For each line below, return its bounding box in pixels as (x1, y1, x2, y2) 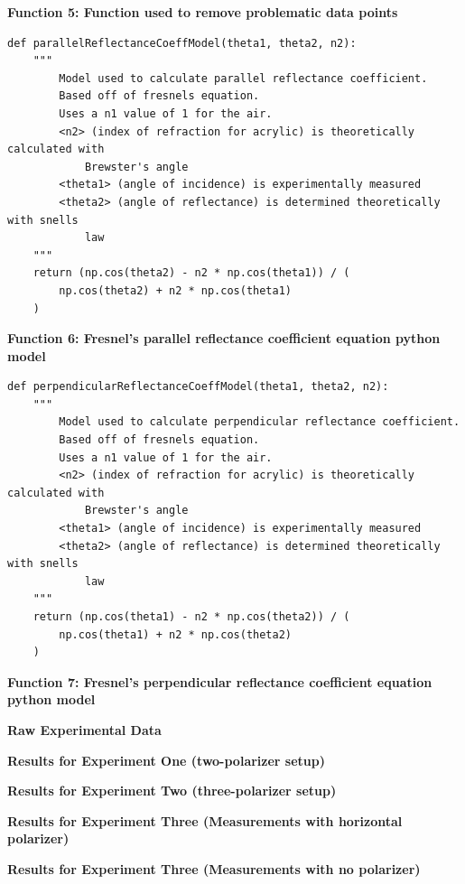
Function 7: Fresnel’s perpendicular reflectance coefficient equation (7, 672, 432, 691)
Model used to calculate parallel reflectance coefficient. (59, 71, 428, 85)
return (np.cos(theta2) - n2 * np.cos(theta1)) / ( (33, 266, 350, 280)
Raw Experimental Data (7, 720, 162, 739)
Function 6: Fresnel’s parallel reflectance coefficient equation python (7, 329, 441, 348)
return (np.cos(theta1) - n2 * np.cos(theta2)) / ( (33, 610, 350, 623)
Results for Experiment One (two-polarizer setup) (7, 750, 325, 769)
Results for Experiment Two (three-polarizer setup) (7, 781, 337, 800)
